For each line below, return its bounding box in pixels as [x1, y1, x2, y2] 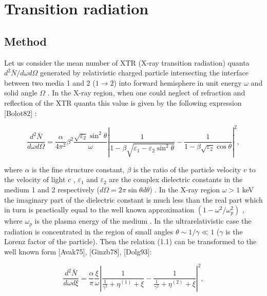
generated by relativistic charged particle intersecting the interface [40, 67, 249, 78]
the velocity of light [4, 174, 66, 185]
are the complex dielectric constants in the [109, 174, 243, 185]
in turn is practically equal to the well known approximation [4, 204, 195, 215]
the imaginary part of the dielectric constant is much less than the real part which [4, 194, 263, 205]
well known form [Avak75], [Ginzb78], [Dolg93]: [4, 246, 152, 256]
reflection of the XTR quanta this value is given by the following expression [4, 97, 242, 108]
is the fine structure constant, [32, 164, 125, 174]
